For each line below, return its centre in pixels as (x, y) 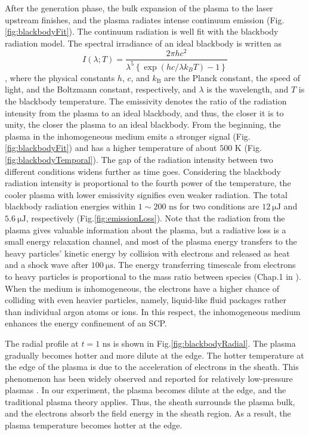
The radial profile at (42, 343)
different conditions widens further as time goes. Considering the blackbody (143, 171)
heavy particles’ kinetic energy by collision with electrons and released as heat (147, 253)
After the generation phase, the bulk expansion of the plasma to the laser (139, 8)
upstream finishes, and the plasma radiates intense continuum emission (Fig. (145, 19)
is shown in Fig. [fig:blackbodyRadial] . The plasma (204, 343)
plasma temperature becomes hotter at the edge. (94, 425)
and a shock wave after (47, 265)
